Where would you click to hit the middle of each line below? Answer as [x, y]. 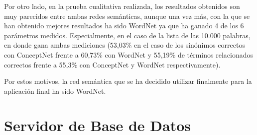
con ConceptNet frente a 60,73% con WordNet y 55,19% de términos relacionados [128, 54]
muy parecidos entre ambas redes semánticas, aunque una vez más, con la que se [127, 16]
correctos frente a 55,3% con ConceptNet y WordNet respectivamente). [112, 64]
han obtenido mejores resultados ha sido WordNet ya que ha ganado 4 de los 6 [124, 26]
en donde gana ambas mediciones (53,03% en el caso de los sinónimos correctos [125, 45]
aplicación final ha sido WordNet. [55, 91]
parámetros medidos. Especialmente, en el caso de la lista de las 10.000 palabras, [127, 35]
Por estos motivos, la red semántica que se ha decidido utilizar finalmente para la [128, 81]
